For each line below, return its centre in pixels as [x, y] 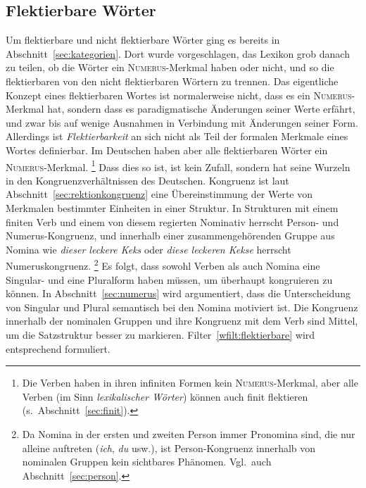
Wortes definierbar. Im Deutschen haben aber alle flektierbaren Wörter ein [167, 150]
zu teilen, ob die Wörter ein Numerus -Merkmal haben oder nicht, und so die [170, 67]
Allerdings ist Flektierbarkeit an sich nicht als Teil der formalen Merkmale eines [177, 136]
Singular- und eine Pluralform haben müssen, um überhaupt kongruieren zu [169, 279]
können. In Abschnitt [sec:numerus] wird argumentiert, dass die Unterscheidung [178, 293]
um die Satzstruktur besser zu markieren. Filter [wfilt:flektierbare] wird [160, 334]
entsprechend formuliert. [58, 348]
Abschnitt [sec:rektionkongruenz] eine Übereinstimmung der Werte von [159, 194]
